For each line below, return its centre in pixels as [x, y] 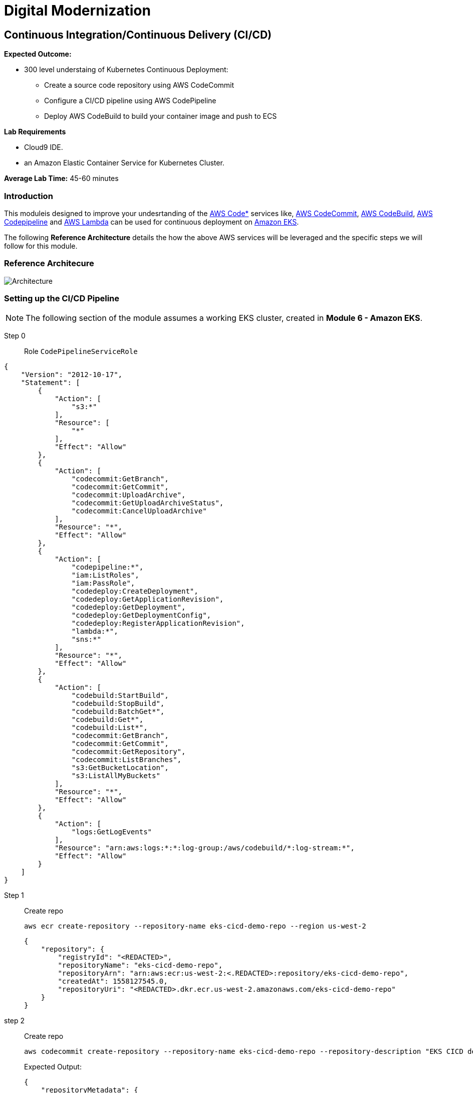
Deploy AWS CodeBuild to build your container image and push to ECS [161, 116]
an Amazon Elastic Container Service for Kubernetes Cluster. [124, 163]
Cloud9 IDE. [44, 147]
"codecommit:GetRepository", [129, 752]
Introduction [29, 196]
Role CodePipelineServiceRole [81, 351]
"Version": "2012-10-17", [72, 375]
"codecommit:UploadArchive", [129, 495]
